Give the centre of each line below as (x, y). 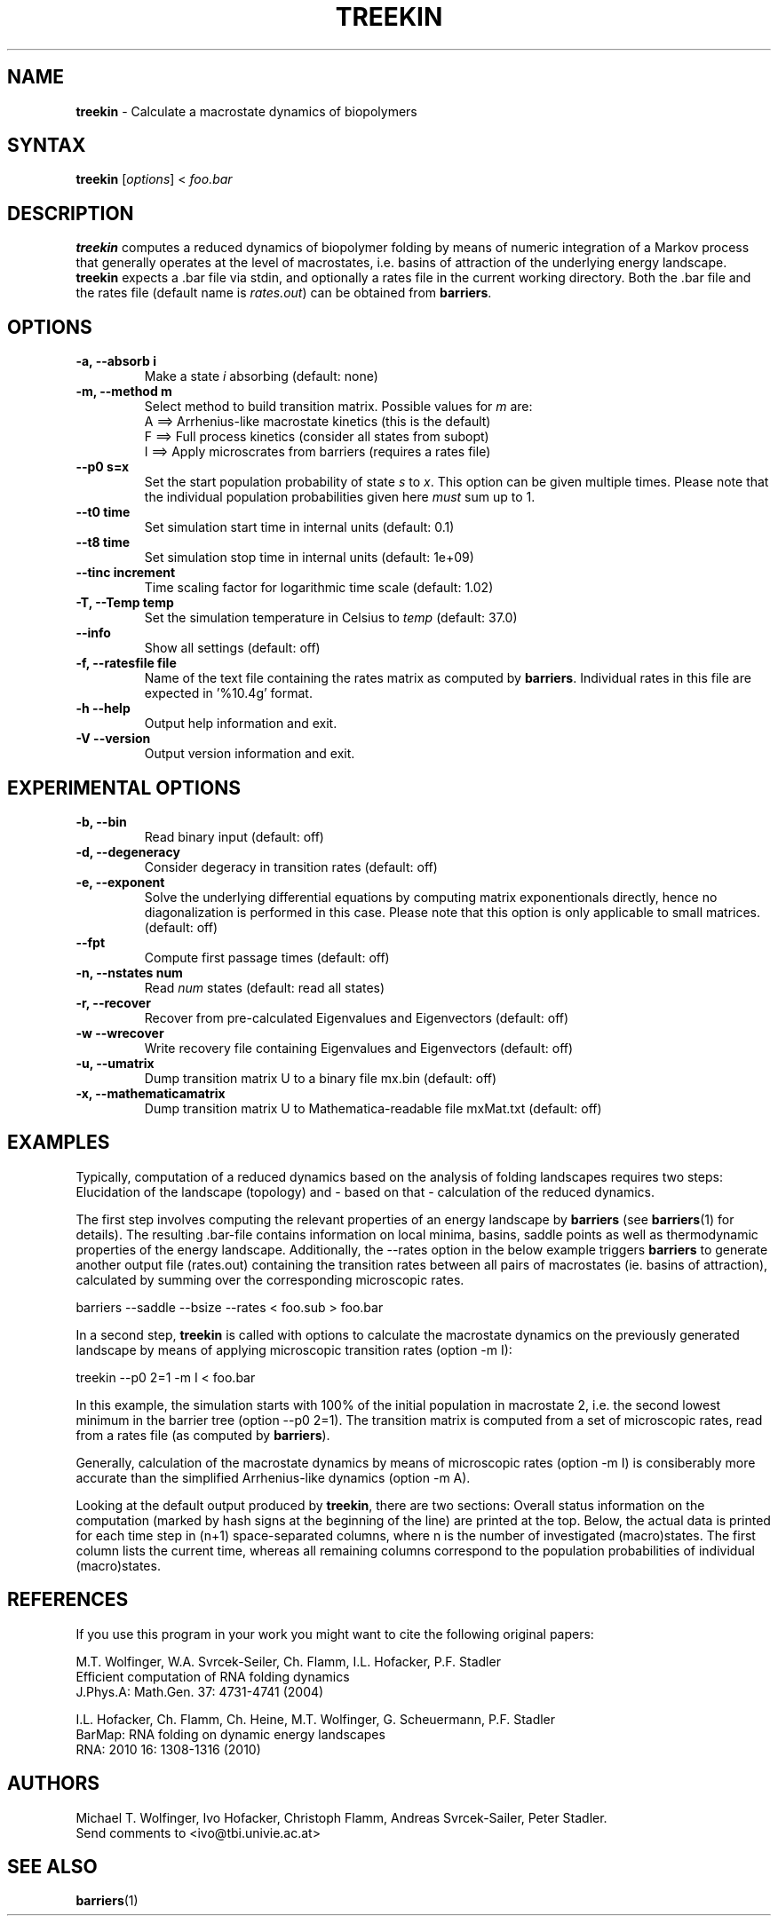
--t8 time (103, 542)
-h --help (103, 708)
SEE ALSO (52, 1866)
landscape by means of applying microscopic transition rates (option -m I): (294, 1349)
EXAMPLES (59, 1143)
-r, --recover (113, 1002)
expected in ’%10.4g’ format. (228, 693)
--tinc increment (126, 573)
